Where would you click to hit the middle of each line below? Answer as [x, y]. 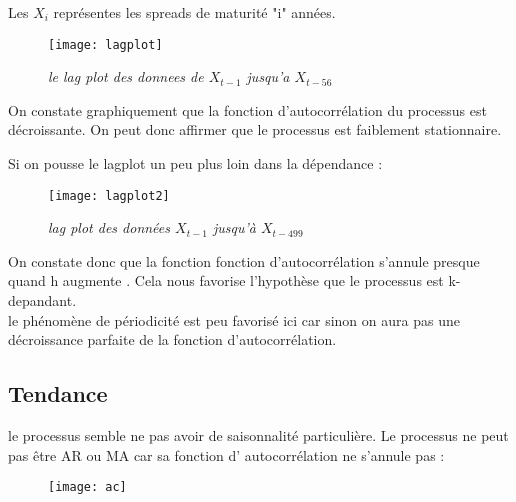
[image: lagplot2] [109, 195]
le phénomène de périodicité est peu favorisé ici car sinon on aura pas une [234, 319]
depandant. [42, 300]
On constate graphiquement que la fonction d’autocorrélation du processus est [247, 109]
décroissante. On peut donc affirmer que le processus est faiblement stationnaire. [255, 129]
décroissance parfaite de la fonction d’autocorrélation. [172, 339]
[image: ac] [87, 487]
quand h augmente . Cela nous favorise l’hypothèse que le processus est [226, 280]
